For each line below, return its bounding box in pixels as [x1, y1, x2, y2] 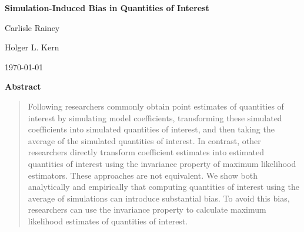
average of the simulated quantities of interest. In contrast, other [28, 134, 261, 146]
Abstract [5, 80, 41, 93]
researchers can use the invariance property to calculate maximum [28, 203, 266, 216]
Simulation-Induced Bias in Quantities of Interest [5, 2, 209, 13]
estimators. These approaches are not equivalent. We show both [28, 169, 258, 181]
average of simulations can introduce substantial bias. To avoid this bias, [28, 192, 290, 204]
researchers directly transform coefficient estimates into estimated [28, 146, 264, 158]
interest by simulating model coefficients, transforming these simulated [28, 111, 282, 124]
